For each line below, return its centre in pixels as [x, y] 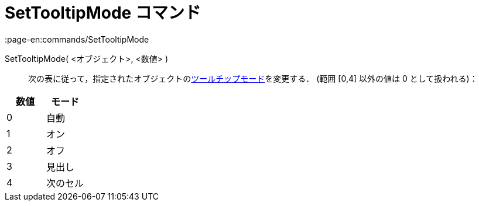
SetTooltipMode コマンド [103, 13]
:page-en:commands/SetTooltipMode [77, 39]
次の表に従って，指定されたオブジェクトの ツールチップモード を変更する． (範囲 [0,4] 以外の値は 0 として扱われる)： [253, 78]
